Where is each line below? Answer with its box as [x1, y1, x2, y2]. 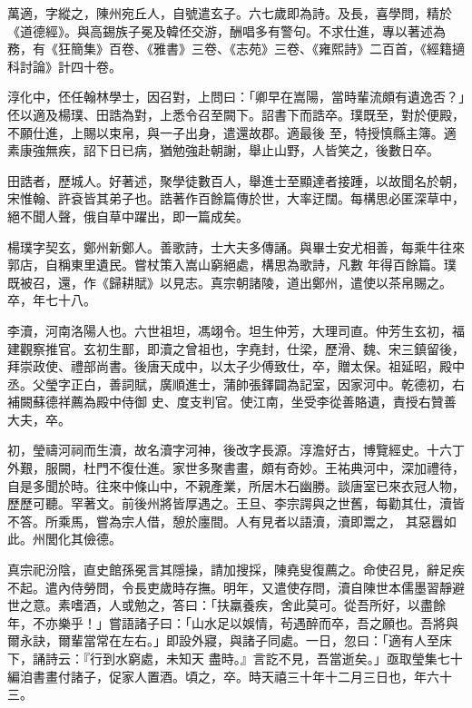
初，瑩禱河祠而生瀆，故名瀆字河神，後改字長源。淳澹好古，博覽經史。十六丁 [7, 440, 465, 459]
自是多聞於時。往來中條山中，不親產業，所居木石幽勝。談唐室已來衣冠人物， [7, 476, 465, 495]
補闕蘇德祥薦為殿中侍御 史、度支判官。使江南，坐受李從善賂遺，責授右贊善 [7, 392, 457, 411]
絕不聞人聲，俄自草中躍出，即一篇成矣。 [7, 206, 249, 225]
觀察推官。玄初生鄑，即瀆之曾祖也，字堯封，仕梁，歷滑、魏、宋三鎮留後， [19, 339, 465, 358]
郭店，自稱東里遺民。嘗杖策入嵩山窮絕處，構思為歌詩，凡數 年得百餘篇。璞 [7, 255, 457, 274]
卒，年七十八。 [7, 290, 96, 310]
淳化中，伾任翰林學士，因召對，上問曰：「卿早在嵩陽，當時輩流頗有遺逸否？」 [7, 87, 465, 106]
